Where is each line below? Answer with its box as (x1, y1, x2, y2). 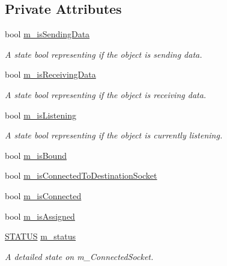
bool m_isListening (5, 108, 76, 121)
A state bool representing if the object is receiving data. (5, 88, 207, 101)
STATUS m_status (5, 230, 76, 243)
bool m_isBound (5, 149, 67, 161)
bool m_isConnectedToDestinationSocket (5, 169, 157, 182)
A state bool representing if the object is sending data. (5, 48, 202, 60)
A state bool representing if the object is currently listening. (5, 129, 223, 141)
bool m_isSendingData (5, 28, 90, 40)
